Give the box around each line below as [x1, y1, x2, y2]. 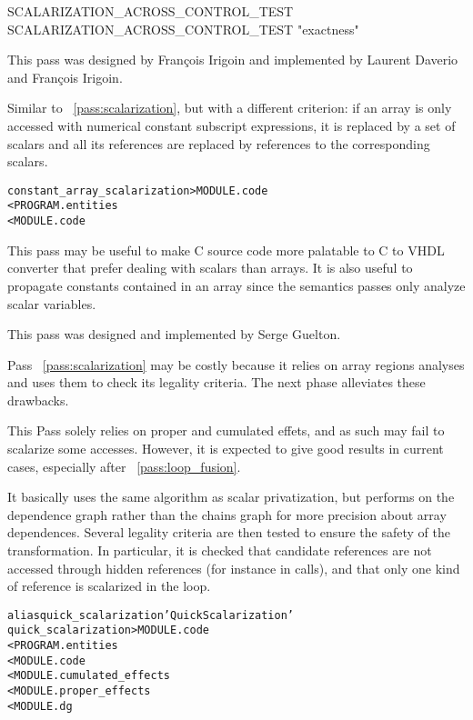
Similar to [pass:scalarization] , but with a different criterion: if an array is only [7, 98, 452, 117]
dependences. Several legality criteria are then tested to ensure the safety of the [7, 523, 450, 542]
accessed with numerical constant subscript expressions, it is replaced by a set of [7, 115, 456, 135]
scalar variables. [7, 294, 96, 313]
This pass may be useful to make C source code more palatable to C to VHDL [7, 240, 445, 259]
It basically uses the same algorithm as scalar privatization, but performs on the [7, 487, 455, 506]
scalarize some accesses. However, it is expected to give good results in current [7, 439, 444, 458]
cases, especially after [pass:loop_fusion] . [7, 456, 241, 475]
